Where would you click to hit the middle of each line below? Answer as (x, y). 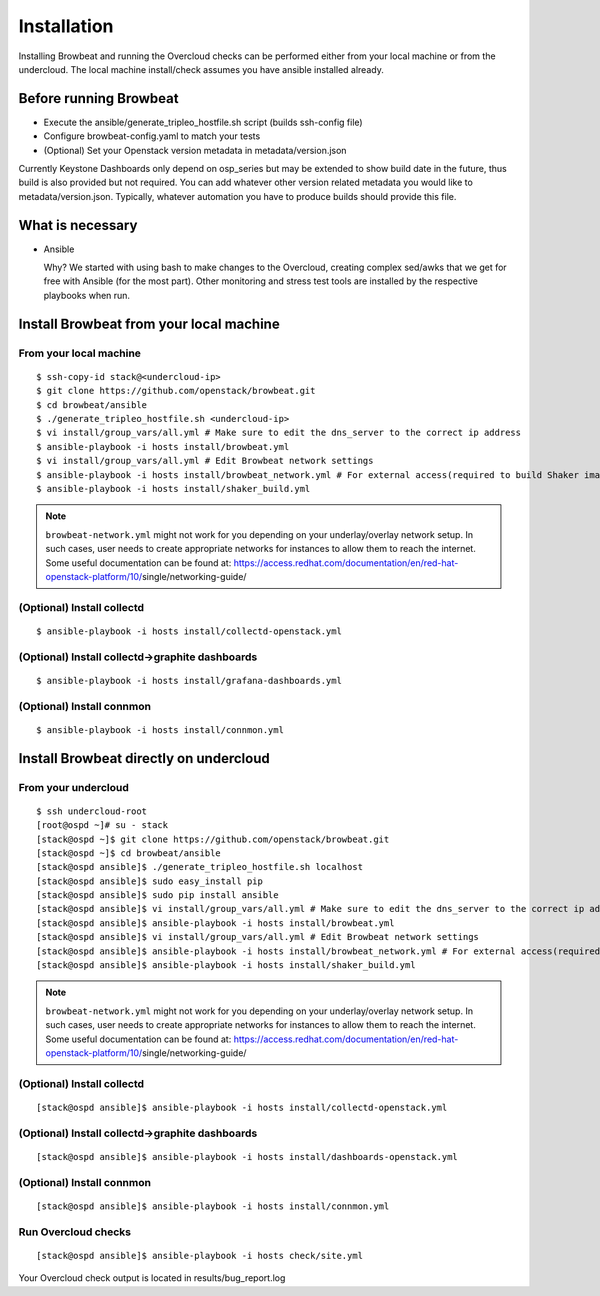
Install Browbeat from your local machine (149, 323)
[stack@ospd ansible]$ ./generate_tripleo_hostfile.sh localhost (200, 867)
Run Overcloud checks (75, 1232)
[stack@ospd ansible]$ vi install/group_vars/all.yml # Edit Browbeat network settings (258, 937)
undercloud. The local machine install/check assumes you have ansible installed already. (201, 69)
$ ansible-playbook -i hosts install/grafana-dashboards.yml (189, 680)
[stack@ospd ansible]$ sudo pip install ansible (157, 895)
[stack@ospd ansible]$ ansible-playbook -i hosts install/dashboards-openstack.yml (247, 1156)
